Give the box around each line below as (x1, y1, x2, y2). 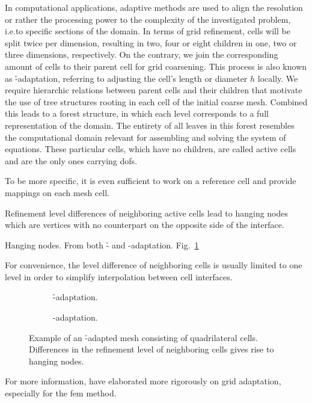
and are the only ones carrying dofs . (5, 154, 138, 167)
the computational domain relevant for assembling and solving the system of (5, 131, 286, 143)
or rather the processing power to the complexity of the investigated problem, (5, 13, 291, 25)
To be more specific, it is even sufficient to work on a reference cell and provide (5, 174, 296, 187)
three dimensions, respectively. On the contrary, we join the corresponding (5, 48, 278, 61)
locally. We (257, 72, 298, 84)
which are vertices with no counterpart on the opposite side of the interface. (5, 218, 284, 231)
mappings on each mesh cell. (5, 186, 109, 198)
